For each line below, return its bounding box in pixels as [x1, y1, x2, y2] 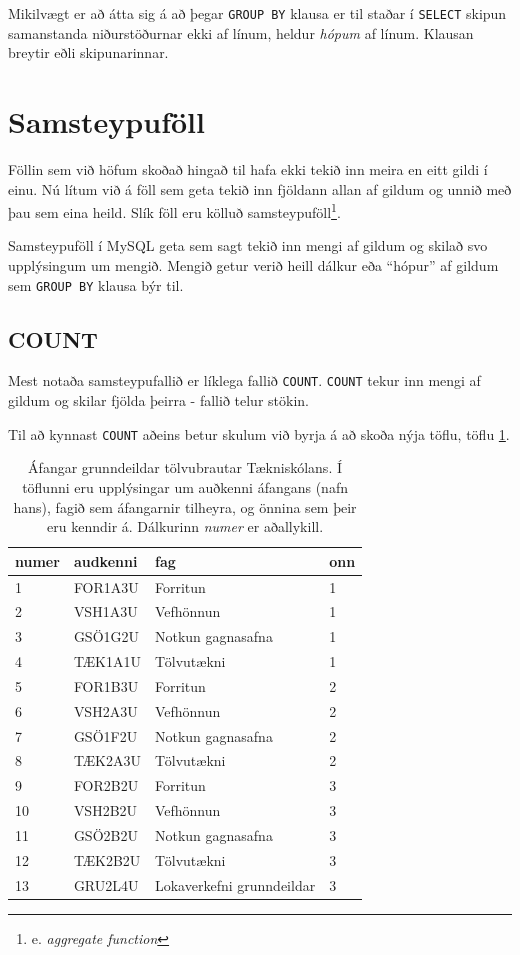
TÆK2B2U [73, 849, 141, 870]
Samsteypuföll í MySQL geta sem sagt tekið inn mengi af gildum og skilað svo [8, 235, 488, 256]
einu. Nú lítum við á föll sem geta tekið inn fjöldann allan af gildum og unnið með [8, 178, 512, 199]
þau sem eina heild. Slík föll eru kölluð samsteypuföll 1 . [8, 199, 341, 222]
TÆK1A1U [73, 651, 141, 672]
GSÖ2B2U [73, 825, 138, 846]
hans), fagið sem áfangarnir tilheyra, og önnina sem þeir [13, 496, 357, 517]
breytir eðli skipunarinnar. [8, 42, 169, 63]
